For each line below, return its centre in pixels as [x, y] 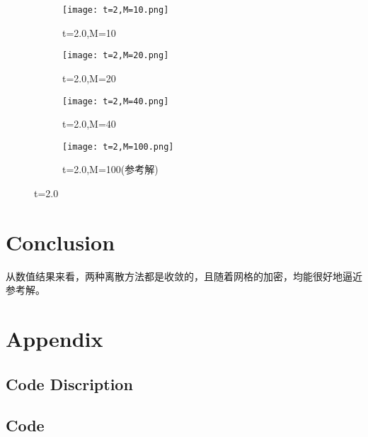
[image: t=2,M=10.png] [116, 10]
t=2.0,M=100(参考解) [110, 169]
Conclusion [61, 242]
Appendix [54, 339]
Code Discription [69, 383]
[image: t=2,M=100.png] [118, 146]
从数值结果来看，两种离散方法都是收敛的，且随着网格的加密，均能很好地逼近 [184, 276]
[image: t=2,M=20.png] [116, 56]
